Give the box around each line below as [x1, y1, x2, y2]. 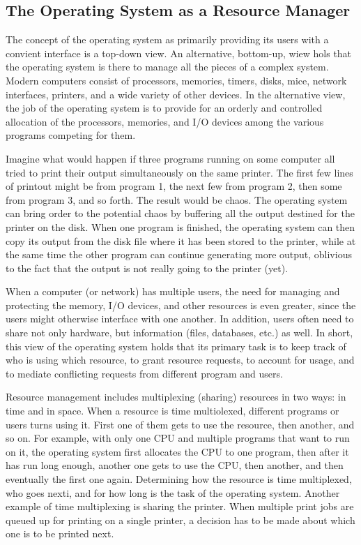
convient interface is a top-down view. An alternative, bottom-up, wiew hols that [6, 45, 352, 60]
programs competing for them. [6, 128, 136, 142]
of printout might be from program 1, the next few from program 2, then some [6, 179, 342, 193]
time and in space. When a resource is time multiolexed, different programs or [6, 403, 339, 418]
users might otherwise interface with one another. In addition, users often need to [6, 311, 354, 326]
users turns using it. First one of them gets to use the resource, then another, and [6, 417, 355, 431]
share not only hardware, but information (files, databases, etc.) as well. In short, [6, 325, 353, 340]
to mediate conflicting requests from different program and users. [6, 366, 283, 380]
